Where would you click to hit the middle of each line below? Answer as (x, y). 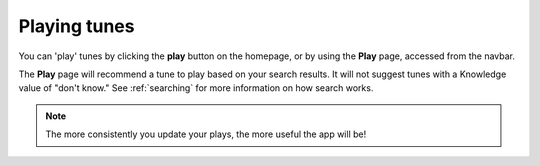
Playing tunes (76, 26)
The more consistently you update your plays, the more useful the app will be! (206, 134)
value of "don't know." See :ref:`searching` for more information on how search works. (196, 88)
